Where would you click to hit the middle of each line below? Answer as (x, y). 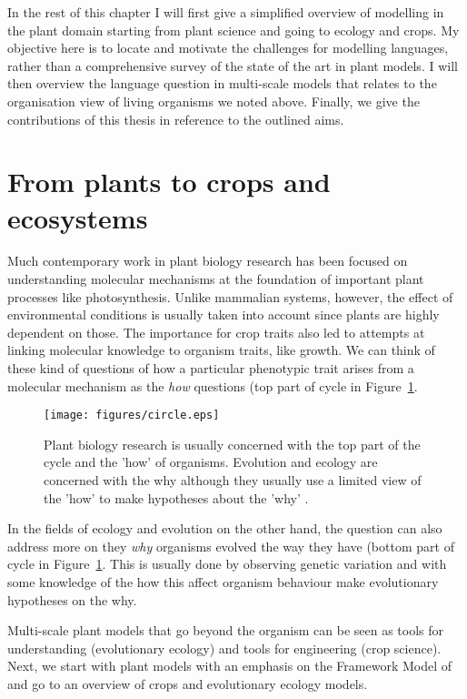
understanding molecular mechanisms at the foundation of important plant (216, 279)
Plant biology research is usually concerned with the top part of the (232, 444)
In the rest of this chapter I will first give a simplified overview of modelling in (226, 12)
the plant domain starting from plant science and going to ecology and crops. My (233, 30)
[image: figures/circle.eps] (132, 415)
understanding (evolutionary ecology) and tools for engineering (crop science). (224, 648)
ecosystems (78, 217)
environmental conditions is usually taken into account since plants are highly (224, 314)
